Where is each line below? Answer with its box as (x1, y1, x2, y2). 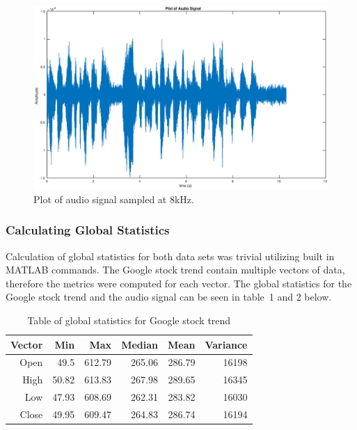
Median (121, 337, 158, 351)
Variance (205, 337, 248, 351)
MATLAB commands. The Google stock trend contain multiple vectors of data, (6, 262, 345, 277)
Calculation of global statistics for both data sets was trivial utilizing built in (6, 248, 335, 263)
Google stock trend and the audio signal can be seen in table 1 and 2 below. (6, 289, 332, 304)
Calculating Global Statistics (6, 221, 170, 239)
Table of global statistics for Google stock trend (27, 312, 231, 327)
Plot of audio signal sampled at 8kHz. (33, 191, 194, 206)
